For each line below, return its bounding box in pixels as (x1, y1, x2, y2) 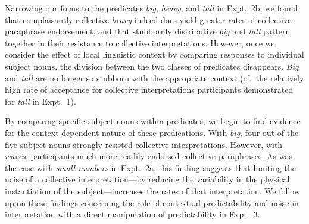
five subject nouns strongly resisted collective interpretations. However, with (5, 138, 283, 150)
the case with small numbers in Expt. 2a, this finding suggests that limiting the (5, 161, 296, 173)
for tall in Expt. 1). (5, 94, 76, 107)
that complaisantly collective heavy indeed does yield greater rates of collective (5, 13, 292, 26)
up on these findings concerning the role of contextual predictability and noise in (5, 196, 299, 209)
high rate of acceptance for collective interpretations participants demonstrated (5, 83, 294, 96)
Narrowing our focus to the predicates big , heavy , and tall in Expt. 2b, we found (5, 2, 298, 14)
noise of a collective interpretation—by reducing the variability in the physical (5, 173, 290, 185)
